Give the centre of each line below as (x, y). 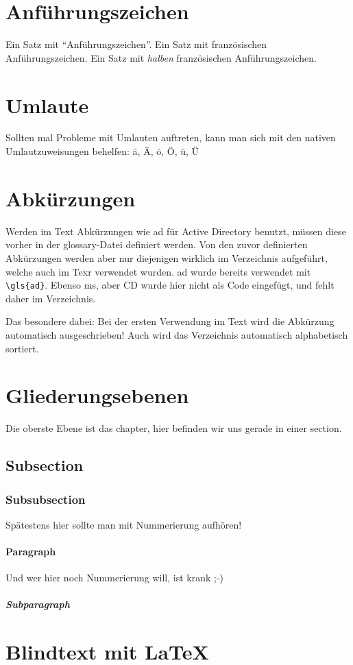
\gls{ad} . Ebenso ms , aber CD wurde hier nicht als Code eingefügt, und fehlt (170, 285)
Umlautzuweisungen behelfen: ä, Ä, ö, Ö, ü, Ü (102, 151)
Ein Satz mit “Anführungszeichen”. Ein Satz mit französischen (136, 44)
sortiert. (22, 348)
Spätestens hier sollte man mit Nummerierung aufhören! (124, 524)
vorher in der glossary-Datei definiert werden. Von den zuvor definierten (157, 244)
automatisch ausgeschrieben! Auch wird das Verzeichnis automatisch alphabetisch (177, 334)
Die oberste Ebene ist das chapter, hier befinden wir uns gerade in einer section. (174, 428)
